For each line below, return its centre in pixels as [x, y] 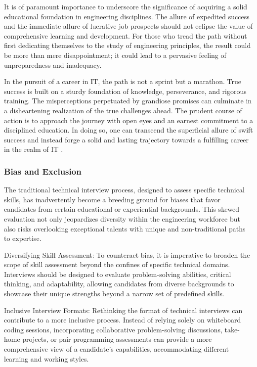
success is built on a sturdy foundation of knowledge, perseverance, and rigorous [125, 91]
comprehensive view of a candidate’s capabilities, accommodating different [116, 349]
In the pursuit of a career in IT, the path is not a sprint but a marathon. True [123, 81]
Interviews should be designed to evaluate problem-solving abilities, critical [118, 274]
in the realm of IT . [34, 149]
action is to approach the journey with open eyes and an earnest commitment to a [128, 120]
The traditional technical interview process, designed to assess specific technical [124, 190]
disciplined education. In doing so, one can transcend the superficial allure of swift [128, 130]
